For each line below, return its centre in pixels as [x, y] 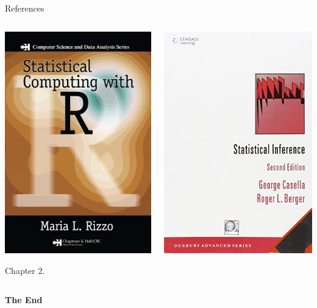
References [25, 8]
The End [24, 299]
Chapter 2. [25, 270]
